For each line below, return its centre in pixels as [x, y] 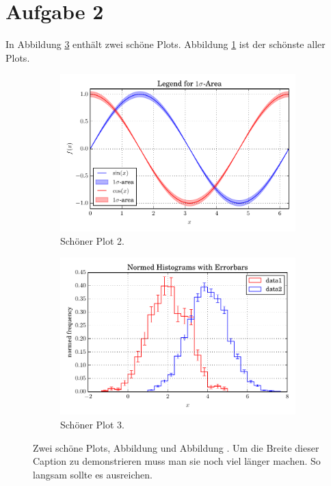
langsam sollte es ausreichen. [93, 474]
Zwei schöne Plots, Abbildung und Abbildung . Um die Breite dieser [176, 447]
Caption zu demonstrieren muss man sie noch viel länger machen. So [177, 461]
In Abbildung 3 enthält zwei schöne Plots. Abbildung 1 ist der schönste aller [165, 44]
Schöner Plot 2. [92, 241]
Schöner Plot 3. [92, 424]
